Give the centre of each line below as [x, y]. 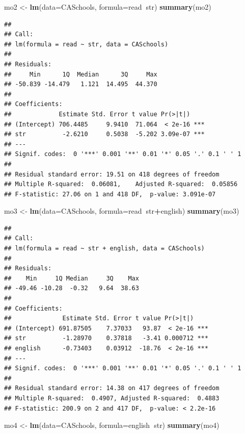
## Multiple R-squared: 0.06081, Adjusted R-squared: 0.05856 [121, 184]
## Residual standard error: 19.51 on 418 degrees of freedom [112, 174]
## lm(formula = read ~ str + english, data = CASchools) [104, 249]
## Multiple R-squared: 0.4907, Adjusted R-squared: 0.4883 [112, 398]
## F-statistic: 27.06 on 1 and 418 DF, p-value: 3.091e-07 [110, 194]
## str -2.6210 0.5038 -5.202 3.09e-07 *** [104, 134]
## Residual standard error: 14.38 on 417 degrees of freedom [112, 388]
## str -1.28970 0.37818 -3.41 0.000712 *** [106, 338]
